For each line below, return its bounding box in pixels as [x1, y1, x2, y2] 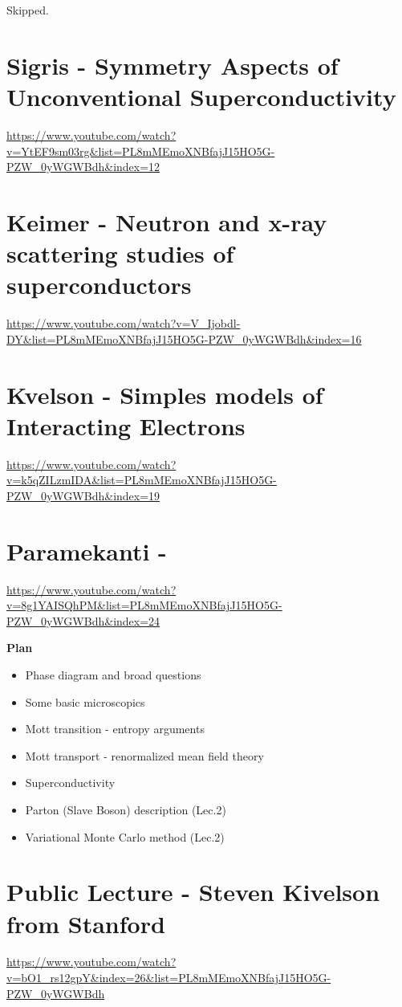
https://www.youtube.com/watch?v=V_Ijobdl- [6, 315, 241, 332]
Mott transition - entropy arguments [25, 720, 205, 737]
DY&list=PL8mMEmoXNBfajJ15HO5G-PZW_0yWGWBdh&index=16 [6, 330, 362, 347]
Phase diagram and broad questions [25, 666, 201, 683]
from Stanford [6, 907, 165, 940]
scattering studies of [6, 237, 234, 270]
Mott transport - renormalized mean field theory [25, 747, 264, 764]
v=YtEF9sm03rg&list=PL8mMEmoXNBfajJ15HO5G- [6, 142, 275, 159]
